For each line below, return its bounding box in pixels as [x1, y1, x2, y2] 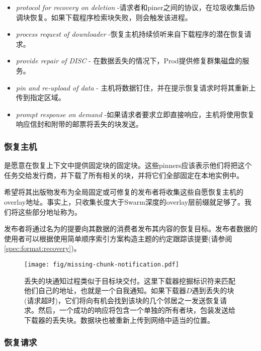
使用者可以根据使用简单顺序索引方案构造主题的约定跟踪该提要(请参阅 [4, 233, 232, 243]
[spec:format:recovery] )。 [4, 243, 81, 253]
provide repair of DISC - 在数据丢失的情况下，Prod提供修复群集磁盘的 [16, 55, 242, 66]
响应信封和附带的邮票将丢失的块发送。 [16, 119, 143, 129]
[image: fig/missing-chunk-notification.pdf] [24, 260, 179, 268]
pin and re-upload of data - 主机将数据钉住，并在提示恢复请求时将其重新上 [16, 82, 256, 93]
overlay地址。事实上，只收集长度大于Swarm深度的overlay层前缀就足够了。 [4, 196, 245, 207]
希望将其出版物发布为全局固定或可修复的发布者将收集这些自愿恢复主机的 [4, 187, 243, 197]
